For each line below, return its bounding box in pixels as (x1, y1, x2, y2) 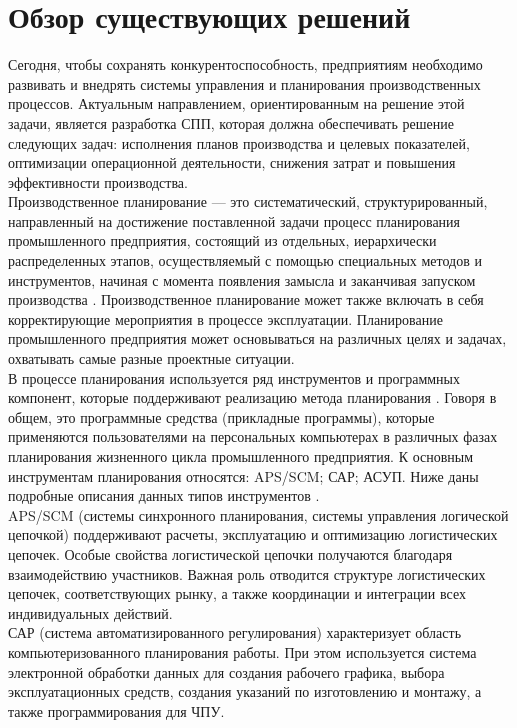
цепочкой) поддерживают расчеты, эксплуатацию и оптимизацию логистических (8, 524, 498, 545)
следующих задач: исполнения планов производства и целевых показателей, (8, 132, 470, 153)
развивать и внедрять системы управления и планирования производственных (8, 73, 481, 94)
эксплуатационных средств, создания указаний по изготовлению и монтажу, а (8, 681, 482, 702)
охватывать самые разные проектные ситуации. (8, 348, 295, 369)
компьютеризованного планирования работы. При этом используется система (8, 641, 477, 662)
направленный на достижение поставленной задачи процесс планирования (8, 210, 461, 231)
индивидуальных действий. (8, 602, 173, 623)
